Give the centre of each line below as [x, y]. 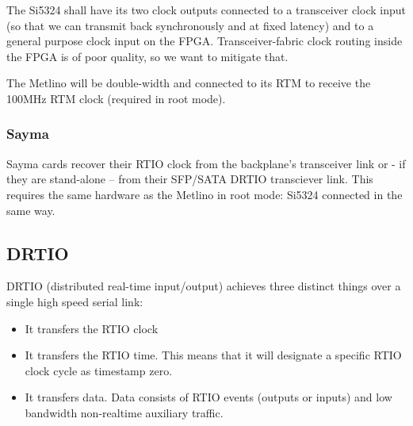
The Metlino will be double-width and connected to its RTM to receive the [189, 83]
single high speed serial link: [75, 301]
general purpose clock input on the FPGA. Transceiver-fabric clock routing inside [205, 41]
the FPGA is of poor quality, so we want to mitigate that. [147, 56]
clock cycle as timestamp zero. [99, 370]
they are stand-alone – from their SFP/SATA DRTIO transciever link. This [190, 179]
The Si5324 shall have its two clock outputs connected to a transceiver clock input [206, 10]
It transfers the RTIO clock [92, 328]
